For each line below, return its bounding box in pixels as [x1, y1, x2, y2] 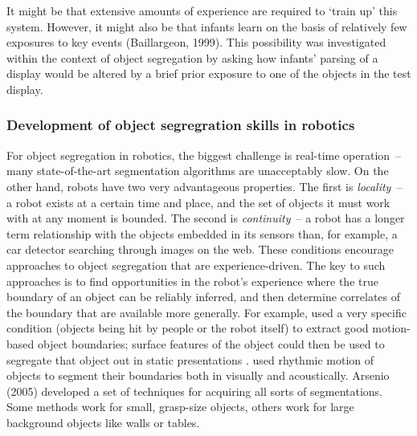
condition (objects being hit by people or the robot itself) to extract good [6, 320, 369, 336]
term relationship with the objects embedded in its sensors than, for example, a [6, 225, 398, 242]
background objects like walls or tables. [6, 414, 200, 430]
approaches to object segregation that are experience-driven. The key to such [6, 256, 386, 273]
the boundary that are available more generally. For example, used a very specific [6, 304, 407, 320]
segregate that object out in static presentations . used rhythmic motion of [6, 351, 374, 368]
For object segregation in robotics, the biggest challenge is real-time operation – [6, 146, 402, 163]
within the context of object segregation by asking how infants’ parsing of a [6, 49, 378, 66]
